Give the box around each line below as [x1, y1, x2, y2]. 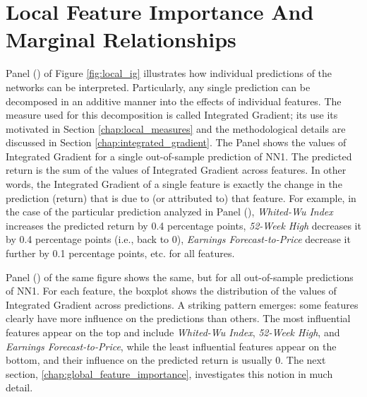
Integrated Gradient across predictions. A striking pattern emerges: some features [6, 297, 359, 312]
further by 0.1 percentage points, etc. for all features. [6, 246, 235, 261]
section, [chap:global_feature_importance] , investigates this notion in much [6, 366, 333, 381]
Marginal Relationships [6, 25, 236, 54]
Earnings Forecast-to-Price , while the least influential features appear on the [6, 338, 337, 353]
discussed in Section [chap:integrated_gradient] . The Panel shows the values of [6, 135, 347, 150]
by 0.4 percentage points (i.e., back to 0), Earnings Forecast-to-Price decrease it [6, 232, 351, 247]
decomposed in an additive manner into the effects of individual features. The [6, 93, 342, 108]
